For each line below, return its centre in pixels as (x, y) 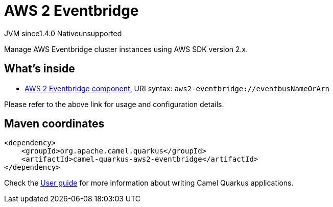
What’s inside (40, 69)
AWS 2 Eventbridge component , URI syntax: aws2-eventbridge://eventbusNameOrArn (177, 88)
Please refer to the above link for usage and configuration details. (114, 104)
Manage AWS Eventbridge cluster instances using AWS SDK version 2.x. (126, 49)
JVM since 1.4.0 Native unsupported (63, 33)
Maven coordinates (54, 124)
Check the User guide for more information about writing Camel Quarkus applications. (149, 183)
